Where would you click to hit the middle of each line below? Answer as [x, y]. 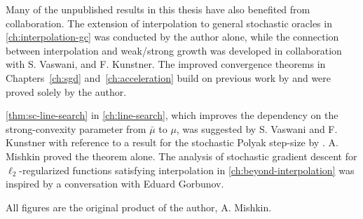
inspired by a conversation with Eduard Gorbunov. [115, 184]
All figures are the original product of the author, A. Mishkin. [139, 207]
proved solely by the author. [66, 91]
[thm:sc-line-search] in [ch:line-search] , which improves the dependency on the [172, 115]
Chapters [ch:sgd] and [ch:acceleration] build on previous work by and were [169, 77]
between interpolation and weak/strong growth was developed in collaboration [174, 50]
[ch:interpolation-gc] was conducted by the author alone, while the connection [172, 37]
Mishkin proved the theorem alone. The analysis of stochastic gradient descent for [181, 156]
